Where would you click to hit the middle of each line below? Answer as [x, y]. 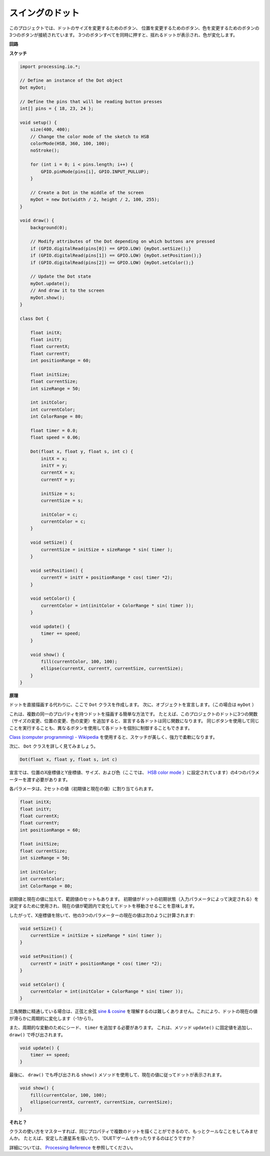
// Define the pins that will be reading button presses [91, 102]
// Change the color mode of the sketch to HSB [90, 137]
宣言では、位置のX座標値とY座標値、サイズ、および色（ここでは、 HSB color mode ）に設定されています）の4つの [128, 772]
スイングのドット [44, 13]
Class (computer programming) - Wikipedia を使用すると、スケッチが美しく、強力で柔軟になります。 [113, 737]
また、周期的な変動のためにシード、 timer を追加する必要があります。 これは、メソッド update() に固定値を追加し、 [132, 1027]
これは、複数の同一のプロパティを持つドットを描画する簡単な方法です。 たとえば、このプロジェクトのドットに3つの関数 [133, 714]
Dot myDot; [33, 87]
